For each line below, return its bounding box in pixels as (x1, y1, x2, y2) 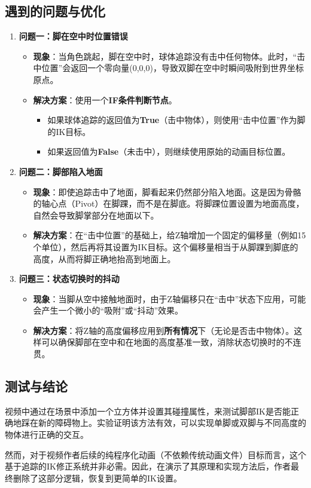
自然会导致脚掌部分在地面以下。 (33, 208, 159, 221)
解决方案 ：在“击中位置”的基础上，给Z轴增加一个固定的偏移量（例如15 (33, 229, 306, 241)
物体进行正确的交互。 (5, 428, 89, 441)
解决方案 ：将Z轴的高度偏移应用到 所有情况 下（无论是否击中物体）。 (33, 324, 294, 336)
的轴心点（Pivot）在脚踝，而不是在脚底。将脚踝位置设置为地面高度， (33, 197, 304, 210)
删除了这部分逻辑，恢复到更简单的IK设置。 (13, 471, 182, 484)
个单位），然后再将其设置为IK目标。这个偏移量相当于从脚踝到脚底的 (33, 240, 298, 253)
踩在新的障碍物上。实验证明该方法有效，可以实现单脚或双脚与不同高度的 (21, 416, 306, 429)
